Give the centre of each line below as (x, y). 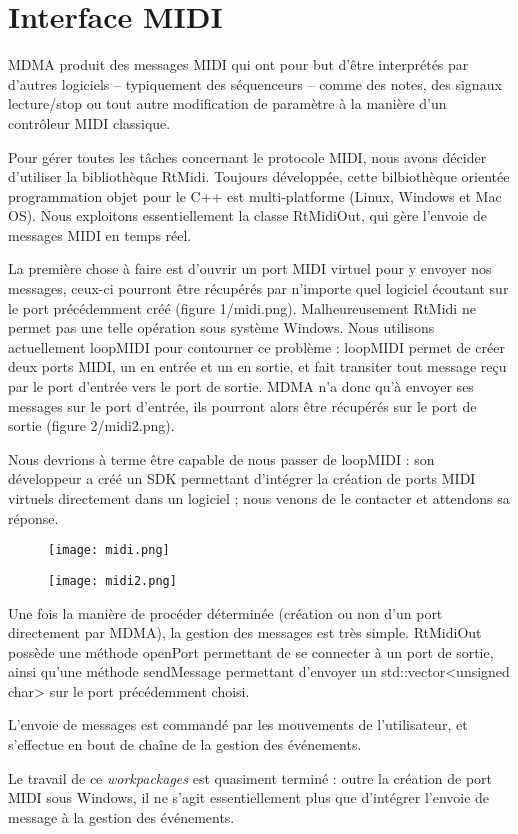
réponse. (33, 517)
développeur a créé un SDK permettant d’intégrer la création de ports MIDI (242, 478)
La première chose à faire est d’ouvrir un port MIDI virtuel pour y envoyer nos (250, 268)
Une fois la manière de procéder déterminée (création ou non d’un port (225, 612)
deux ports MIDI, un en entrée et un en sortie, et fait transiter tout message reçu (257, 366)
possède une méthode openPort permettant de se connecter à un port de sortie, (251, 651)
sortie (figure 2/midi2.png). (91, 425)
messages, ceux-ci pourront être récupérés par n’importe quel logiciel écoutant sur (258, 288)
